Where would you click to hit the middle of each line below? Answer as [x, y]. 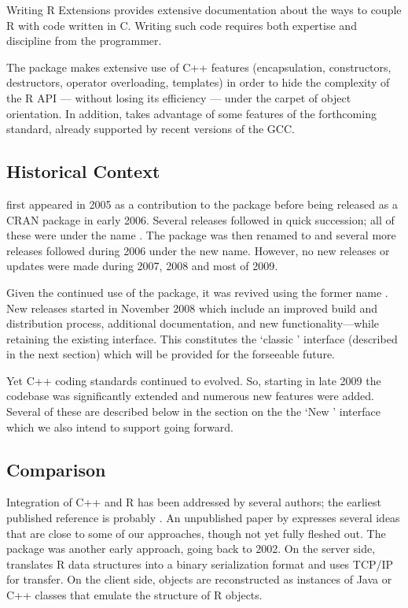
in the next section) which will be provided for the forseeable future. [171, 354]
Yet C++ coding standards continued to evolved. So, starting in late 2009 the [194, 380]
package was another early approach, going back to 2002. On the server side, [191, 549]
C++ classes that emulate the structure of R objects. [134, 595]
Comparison [56, 469]
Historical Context [83, 171]
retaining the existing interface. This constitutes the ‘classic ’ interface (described [202, 338]
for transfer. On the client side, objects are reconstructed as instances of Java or [199, 579]
